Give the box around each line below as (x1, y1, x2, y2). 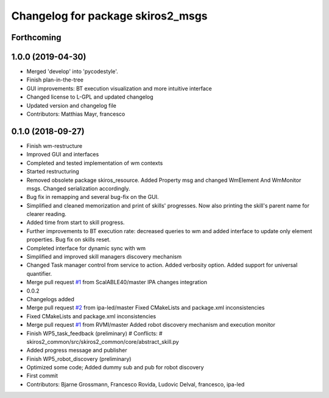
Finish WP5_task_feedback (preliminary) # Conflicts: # (26, 329, 163, 337)
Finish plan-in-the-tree (26, 76, 83, 83)
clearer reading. (26, 211, 67, 218)
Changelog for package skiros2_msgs (11, 9, 208, 23)
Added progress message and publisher (26, 347, 127, 354)
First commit (26, 372, 58, 380)
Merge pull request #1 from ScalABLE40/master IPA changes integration (26, 279, 207, 286)
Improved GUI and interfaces (26, 151, 99, 158)
